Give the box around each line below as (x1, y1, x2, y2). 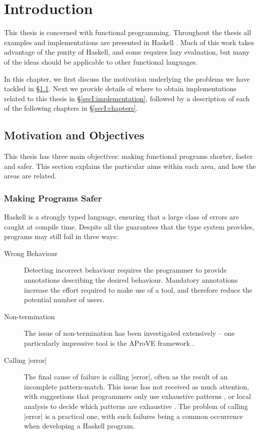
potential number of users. (24, 294, 104, 305)
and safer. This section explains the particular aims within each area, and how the (4, 160, 256, 171)
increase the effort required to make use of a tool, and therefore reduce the (24, 284, 252, 295)
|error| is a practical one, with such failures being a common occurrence (24, 410, 243, 421)
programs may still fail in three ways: (4, 231, 118, 242)
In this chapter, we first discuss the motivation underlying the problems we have (4, 73, 250, 84)
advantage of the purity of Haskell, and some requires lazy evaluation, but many (4, 47, 250, 57)
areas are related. (4, 170, 57, 181)
